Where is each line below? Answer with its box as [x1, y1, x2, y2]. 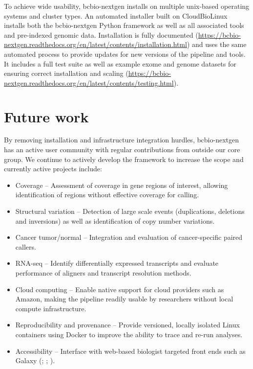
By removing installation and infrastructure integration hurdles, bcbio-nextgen [4, 135, 239, 145]
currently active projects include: [4, 163, 102, 174]
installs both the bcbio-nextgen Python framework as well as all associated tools [4, 20, 244, 30]
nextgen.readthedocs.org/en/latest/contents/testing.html [4, 77, 174, 88]
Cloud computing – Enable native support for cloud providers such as [15, 284, 224, 294]
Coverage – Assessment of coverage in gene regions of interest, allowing [15, 180, 228, 190]
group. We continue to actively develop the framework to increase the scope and [4, 154, 244, 164]
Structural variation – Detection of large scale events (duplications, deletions [15, 206, 245, 216]
